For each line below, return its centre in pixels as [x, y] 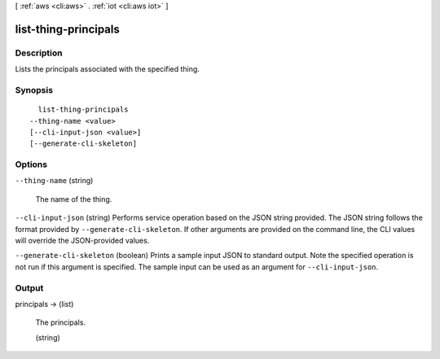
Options [31, 164]
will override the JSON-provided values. [82, 240]
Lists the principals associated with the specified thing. [107, 69]
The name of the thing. [74, 199]
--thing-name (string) [54, 181]
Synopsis [34, 90]
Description [39, 53]
